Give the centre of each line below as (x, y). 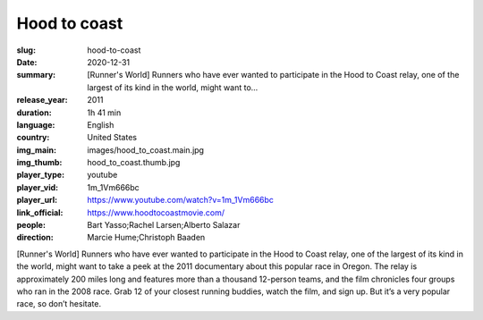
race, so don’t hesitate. (59, 304)
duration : (34, 113)
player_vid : (37, 187)
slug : (26, 50)
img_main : (37, 150)
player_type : (41, 175)
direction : (35, 238)
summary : (36, 75)
